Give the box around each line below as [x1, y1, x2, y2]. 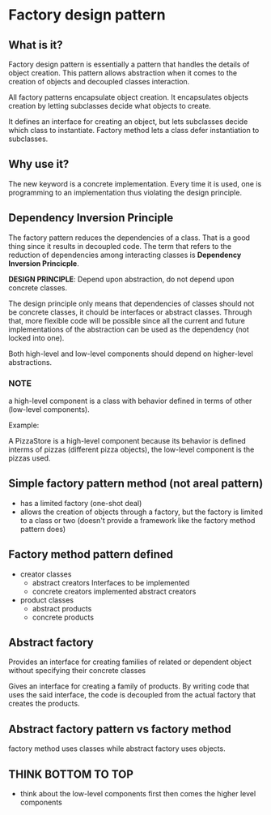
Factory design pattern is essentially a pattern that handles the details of [8, 59, 250, 69]
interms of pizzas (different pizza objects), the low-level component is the [8, 444, 255, 454]
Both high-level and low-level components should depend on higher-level [8, 349, 253, 358]
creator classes [19, 569, 72, 579]
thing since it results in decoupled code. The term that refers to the [8, 241, 232, 251]
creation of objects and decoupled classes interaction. [8, 77, 190, 86]
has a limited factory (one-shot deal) [19, 498, 142, 508]
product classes [19, 594, 74, 605]
